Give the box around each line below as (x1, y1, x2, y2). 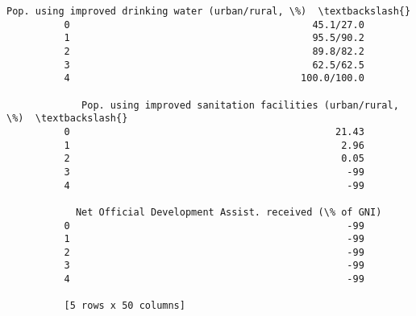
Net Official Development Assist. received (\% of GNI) (75, 206, 382, 218)
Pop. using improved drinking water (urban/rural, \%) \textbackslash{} (6, 6, 411, 17)
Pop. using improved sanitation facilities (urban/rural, (81, 99, 399, 111)
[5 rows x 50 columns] (64, 300, 185, 312)
